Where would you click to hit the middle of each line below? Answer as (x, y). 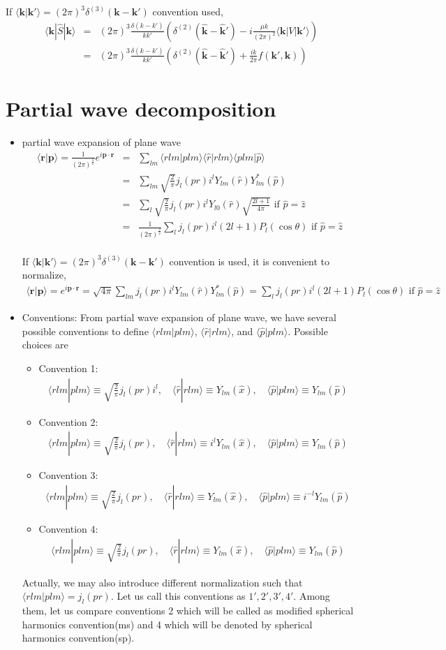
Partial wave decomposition (141, 109)
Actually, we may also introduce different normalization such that (162, 582)
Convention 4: (68, 528)
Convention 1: (68, 368)
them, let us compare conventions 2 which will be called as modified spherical (188, 610)
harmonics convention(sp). (78, 638)
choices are (45, 345)
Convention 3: (68, 475)
